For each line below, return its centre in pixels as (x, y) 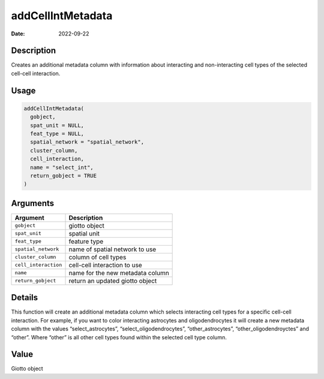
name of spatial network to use (112, 249)
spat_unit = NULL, (57, 125)
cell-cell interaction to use (105, 265)
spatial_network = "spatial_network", (87, 142)
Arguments (33, 203)
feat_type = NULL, (57, 134)
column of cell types (97, 257)
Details (25, 298)
